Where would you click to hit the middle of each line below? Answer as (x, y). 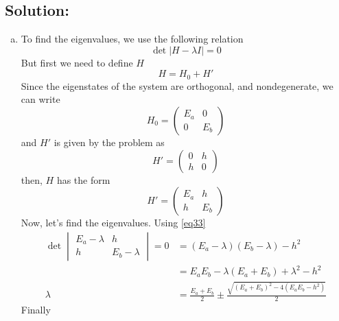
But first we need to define (77, 62)
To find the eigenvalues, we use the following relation (132, 39)
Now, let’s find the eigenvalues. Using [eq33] (113, 223)
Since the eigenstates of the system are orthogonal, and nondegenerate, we (177, 85)
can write (40, 99)
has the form (83, 179)
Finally (36, 309)
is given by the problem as (109, 142)
